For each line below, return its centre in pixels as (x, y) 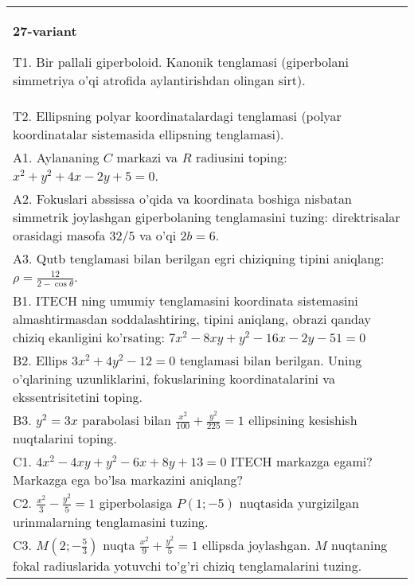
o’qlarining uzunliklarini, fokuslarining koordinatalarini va (174, 378)
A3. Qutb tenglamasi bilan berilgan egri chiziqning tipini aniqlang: (199, 258)
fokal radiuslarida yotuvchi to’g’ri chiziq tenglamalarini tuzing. (187, 565)
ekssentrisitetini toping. (78, 396)
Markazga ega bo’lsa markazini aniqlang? (128, 480)
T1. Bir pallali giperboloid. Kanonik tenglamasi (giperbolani (181, 62)
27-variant (45, 31)
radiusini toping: (241, 157)
